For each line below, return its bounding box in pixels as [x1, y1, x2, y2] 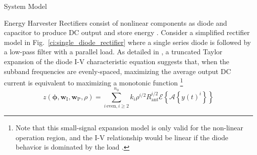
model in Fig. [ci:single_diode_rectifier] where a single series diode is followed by [4, 37, 251, 47]
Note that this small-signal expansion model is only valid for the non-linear [15, 122, 243, 132]
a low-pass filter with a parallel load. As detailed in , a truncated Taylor [4, 46, 222, 57]
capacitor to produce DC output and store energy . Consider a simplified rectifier [4, 27, 250, 38]
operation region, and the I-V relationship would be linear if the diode [15, 132, 228, 142]
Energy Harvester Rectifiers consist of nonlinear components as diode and [4, 17, 227, 28]
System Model [4, 1, 47, 11]
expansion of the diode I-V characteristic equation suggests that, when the [4, 56, 229, 66]
